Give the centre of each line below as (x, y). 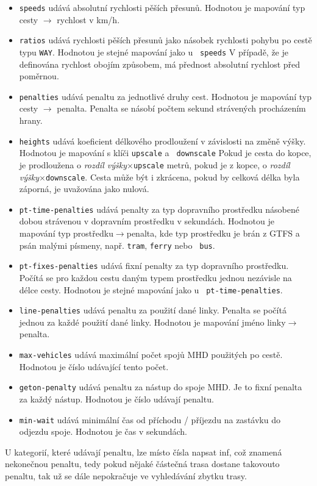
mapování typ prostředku (66, 233)
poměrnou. (39, 76)
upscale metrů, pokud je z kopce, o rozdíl (212, 164)
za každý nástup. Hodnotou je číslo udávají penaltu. (116, 398)
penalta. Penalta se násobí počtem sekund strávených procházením (181, 108)
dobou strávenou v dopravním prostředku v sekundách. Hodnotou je (147, 221)
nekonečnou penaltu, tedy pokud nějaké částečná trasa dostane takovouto (142, 464)
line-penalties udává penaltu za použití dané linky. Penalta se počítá (153, 310)
